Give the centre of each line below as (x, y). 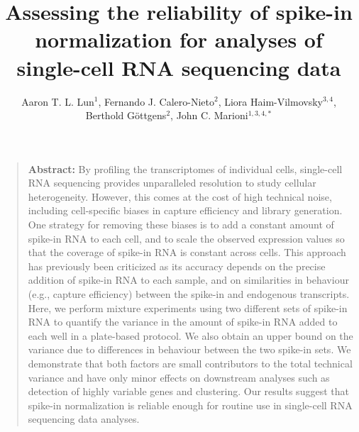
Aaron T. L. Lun (58, 101)
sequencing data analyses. (84, 419)
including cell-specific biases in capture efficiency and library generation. (185, 210)
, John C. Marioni (209, 115)
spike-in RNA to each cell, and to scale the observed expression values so (186, 238)
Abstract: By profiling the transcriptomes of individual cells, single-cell (185, 168)
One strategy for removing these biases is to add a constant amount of (181, 225)
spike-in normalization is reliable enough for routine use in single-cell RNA (190, 405)
